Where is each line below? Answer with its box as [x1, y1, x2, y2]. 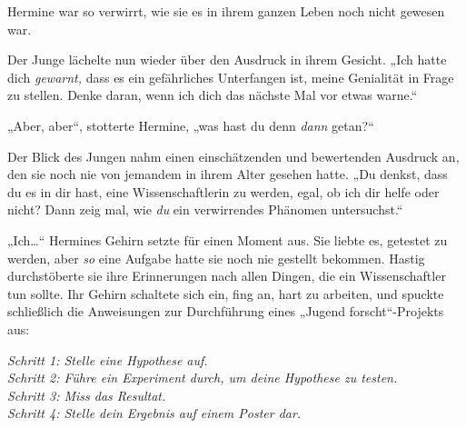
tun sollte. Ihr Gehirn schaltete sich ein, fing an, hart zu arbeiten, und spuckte [7, 284, 444, 303]
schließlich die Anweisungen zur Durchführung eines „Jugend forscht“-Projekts [7, 302, 444, 321]
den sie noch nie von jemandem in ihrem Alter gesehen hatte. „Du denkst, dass [7, 164, 448, 184]
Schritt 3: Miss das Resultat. [7, 385, 166, 404]
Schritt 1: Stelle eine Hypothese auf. [7, 350, 208, 369]
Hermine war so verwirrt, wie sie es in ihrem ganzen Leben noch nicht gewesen [7, 2, 445, 20]
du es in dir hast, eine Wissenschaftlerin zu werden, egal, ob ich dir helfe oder [7, 182, 440, 201]
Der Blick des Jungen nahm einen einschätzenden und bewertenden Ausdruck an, [7, 146, 460, 165]
